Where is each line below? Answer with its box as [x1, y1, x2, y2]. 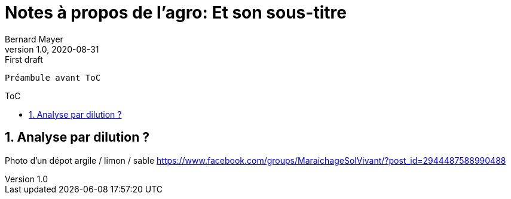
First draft [5, 54, 43, 65]
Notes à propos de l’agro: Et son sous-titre [5, 2, 347, 23]
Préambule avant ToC [5, 72, 101, 82]
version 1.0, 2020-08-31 [5, 44, 99, 54]
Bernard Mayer [5, 33, 63, 44]
